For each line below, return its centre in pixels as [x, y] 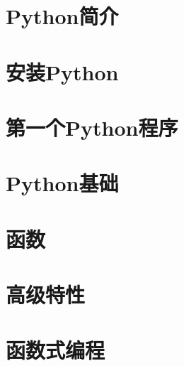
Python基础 [62, 183]
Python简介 [62, 16]
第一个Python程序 [92, 127]
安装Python [62, 71]
